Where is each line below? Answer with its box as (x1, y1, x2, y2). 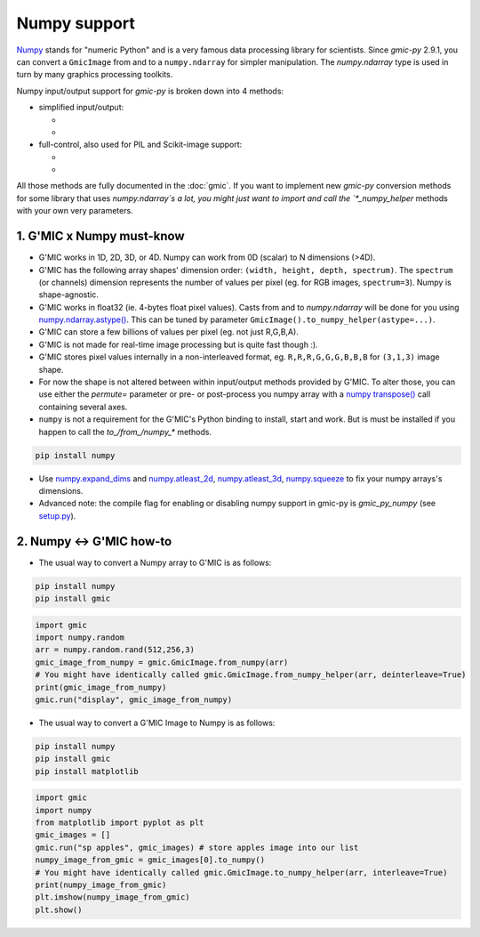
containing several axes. (38, 401, 128, 412)
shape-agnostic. (38, 289, 100, 300)
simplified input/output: (38, 102, 124, 113)
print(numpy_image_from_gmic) (35, 880, 167, 890)
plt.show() (35, 904, 83, 915)
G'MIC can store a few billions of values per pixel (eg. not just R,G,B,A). (38, 327, 300, 337)
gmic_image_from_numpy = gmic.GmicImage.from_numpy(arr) (35, 657, 289, 667)
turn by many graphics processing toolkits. (16, 69, 173, 80)
